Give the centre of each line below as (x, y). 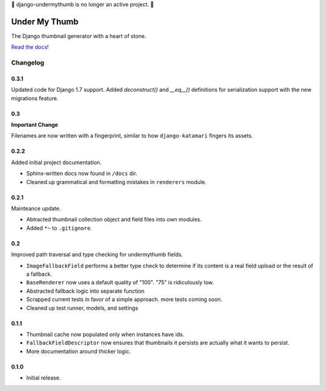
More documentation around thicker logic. (78, 351)
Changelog (28, 63)
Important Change (35, 125)
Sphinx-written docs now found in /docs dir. (82, 173)
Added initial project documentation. (56, 162)
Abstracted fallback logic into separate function (85, 291)
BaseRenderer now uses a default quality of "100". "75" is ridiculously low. (120, 282)
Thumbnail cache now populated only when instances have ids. (105, 334)
